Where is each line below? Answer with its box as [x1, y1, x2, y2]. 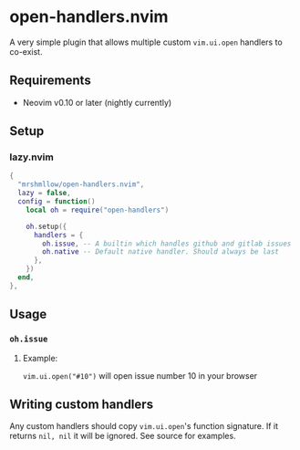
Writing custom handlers [9, 396, 153, 412]
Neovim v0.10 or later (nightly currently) [22, 97, 172, 108]
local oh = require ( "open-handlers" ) [26, 205, 170, 215]
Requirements [9, 73, 91, 89]
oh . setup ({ [26, 222, 67, 231]
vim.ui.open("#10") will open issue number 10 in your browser [22, 370, 258, 381]
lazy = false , [17, 189, 71, 198]
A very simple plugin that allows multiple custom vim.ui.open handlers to [9, 37, 283, 47]
